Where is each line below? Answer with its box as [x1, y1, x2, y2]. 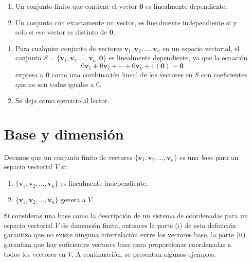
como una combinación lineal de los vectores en [52, 69, 193, 79]
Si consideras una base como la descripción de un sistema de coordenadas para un [4, 210, 248, 221]
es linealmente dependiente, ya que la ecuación [108, 52, 248, 63]
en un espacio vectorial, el [162, 43, 240, 53]
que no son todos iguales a [15, 79, 94, 89]
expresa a [15, 69, 44, 79]
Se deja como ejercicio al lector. [15, 95, 109, 105]
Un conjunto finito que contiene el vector [15, 1, 137, 11]
